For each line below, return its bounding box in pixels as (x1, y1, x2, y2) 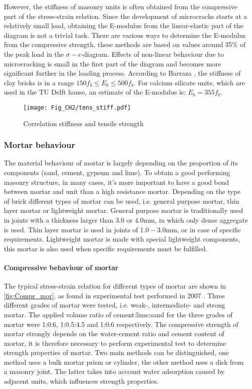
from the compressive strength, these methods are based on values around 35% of (4, 39, 246, 49)
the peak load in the (4, 49, 64, 59)
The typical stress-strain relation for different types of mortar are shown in (4, 281, 226, 291)
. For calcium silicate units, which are (133, 77, 245, 87)
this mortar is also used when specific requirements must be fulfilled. (4, 243, 207, 253)
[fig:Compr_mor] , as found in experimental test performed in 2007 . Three (4, 290, 225, 300)
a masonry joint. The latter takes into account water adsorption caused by (4, 366, 225, 376)
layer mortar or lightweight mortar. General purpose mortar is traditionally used (4, 205, 243, 215)
